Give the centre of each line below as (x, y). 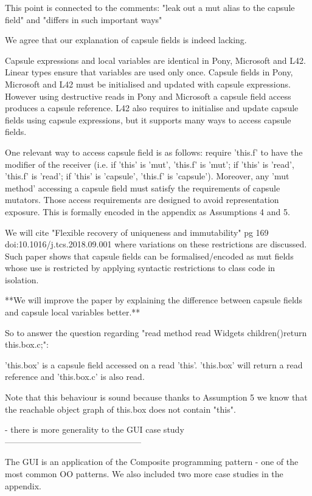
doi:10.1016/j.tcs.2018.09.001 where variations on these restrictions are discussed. (156, 244)
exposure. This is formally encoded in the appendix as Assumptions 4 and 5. (147, 211)
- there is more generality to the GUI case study (95, 429)
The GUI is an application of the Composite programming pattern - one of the (152, 462)
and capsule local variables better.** (73, 312)
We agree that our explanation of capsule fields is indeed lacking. (126, 40)
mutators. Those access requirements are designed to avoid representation (142, 200)
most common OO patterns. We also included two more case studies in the (144, 474)
